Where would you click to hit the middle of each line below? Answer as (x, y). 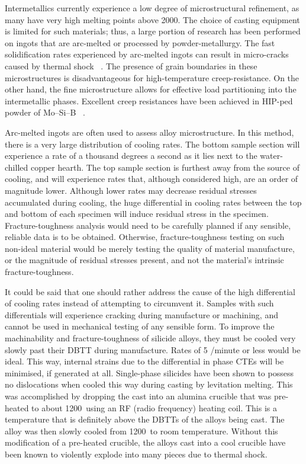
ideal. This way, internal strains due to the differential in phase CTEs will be (144, 361)
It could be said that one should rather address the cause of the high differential (150, 291)
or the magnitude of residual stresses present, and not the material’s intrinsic (144, 260)
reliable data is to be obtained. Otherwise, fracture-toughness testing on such (145, 237)
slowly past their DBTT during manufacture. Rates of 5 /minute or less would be (153, 349)
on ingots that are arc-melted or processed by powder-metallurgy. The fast (140, 42)
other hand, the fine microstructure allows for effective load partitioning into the (151, 89)
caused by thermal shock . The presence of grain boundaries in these (131, 65)
